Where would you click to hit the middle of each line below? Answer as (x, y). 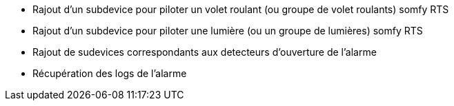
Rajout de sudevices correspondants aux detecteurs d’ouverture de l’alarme (205, 52)
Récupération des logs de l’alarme (110, 73)
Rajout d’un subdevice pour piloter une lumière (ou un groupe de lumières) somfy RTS (228, 31)
